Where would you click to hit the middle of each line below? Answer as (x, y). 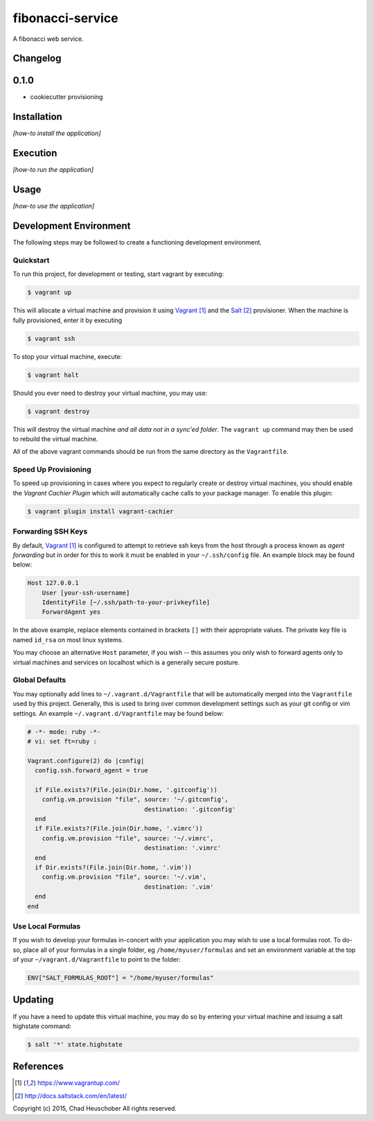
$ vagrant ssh (51, 338)
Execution (35, 153)
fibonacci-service (65, 18)
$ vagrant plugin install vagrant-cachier (100, 511)
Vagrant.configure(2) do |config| (86, 761)
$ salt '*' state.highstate (75, 1044)
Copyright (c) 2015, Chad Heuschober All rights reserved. (95, 1109)
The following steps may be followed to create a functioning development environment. (137, 242)
